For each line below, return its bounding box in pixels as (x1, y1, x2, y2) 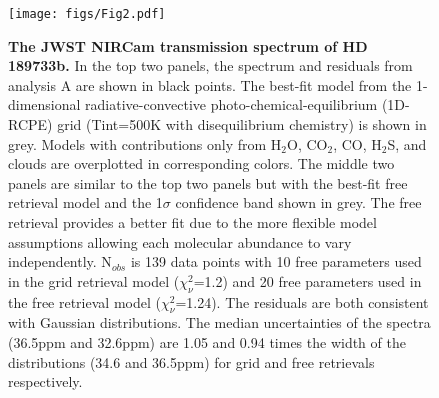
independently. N (8, 251, 112, 272)
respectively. (8, 371, 83, 392)
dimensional (8, 94, 81, 115)
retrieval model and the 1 (8, 192, 163, 213)
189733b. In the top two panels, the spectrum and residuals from (8, 55, 413, 76)
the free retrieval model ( (8, 291, 161, 312)
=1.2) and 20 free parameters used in (193, 270, 422, 291)
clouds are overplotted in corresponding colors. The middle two (8, 153, 395, 174)
